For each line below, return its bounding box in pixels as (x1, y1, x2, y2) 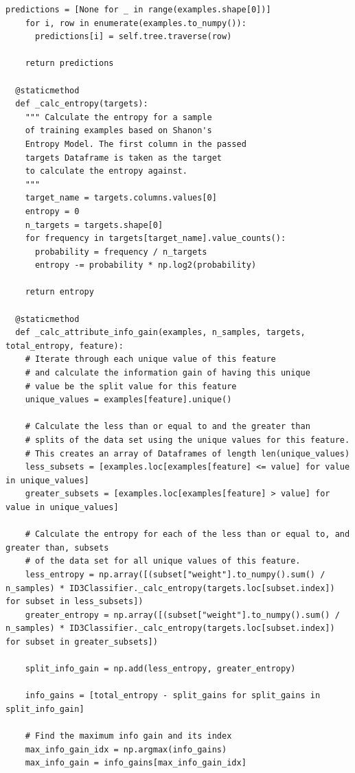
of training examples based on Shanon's (25, 126, 212, 136)
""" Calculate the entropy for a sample (25, 112, 212, 122)
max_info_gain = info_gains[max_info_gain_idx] (25, 758, 247, 768)
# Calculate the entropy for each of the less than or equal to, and (25, 529, 350, 540)
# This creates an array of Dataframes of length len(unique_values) (25, 448, 350, 459)
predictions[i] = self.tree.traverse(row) (34, 32, 232, 42)
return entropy (25, 287, 94, 297)
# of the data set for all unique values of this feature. (25, 556, 301, 566)
